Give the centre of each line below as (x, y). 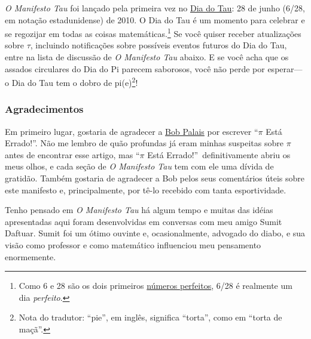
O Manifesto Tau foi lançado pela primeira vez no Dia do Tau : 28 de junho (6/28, (155, 8)
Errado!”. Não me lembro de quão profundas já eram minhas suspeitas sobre (144, 143)
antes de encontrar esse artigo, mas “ (72, 154)
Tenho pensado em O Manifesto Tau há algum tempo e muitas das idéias (139, 210)
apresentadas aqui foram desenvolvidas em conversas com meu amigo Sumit (144, 221)
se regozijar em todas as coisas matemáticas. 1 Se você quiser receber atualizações (153, 33)
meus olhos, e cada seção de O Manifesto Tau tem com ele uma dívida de (139, 166)
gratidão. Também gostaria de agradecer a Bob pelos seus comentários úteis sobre (155, 178)
